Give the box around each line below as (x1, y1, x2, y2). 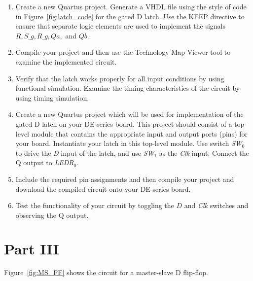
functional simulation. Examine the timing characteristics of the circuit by (15, 83, 240, 93)
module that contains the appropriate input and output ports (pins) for (31, 128, 248, 139)
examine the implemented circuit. (15, 56, 117, 67)
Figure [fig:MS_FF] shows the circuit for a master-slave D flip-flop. (4, 267, 208, 278)
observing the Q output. (15, 210, 89, 220)
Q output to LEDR (15, 157, 74, 168)
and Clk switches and (184, 200, 249, 211)
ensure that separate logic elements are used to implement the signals (15, 21, 225, 31)
